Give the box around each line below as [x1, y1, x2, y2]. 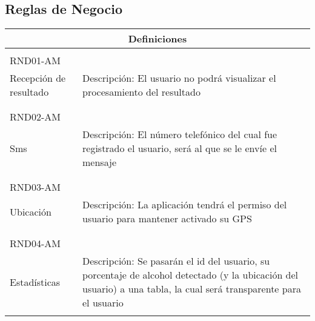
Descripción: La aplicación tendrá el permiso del [82, 197, 287, 212]
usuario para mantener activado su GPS [82, 211, 252, 226]
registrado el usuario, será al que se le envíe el [82, 141, 277, 156]
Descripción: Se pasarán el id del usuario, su [82, 254, 270, 268]
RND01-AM [10, 53, 61, 68]
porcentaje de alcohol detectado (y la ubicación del [82, 268, 299, 282]
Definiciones [128, 31, 187, 46]
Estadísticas [10, 274, 61, 289]
